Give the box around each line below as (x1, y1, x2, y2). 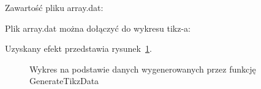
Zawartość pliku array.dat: (5, 1, 104, 13)
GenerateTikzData (29, 74, 99, 87)
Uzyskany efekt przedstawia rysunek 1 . (5, 42, 152, 55)
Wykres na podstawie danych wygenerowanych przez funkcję (29, 62, 256, 75)
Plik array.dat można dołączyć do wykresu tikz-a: (5, 21, 191, 34)
